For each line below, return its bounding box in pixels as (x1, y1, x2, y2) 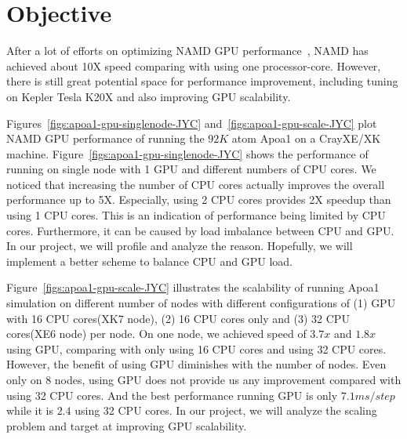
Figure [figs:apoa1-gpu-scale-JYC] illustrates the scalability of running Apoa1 (6, 279, 380, 296)
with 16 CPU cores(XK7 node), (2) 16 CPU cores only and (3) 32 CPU (6, 310, 350, 326)
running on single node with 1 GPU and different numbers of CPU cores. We (6, 161, 376, 177)
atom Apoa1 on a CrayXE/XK (231, 130, 381, 147)
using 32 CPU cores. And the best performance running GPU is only (6, 386, 338, 403)
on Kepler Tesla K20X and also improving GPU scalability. (6, 88, 291, 104)
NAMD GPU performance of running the (6, 130, 205, 147)
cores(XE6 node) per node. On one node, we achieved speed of (6, 325, 307, 342)
